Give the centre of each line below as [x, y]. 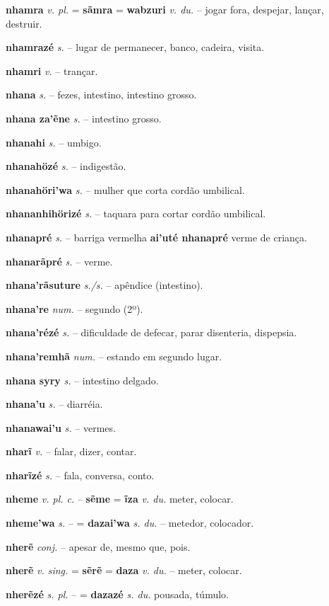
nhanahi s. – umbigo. [54, 142]
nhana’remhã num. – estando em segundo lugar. [114, 356]
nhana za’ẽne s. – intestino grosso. [84, 118]
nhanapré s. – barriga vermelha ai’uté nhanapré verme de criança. [156, 237]
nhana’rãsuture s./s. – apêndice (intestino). [104, 285]
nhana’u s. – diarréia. [54, 404]
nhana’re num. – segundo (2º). [74, 308]
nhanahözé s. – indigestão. [66, 166]
